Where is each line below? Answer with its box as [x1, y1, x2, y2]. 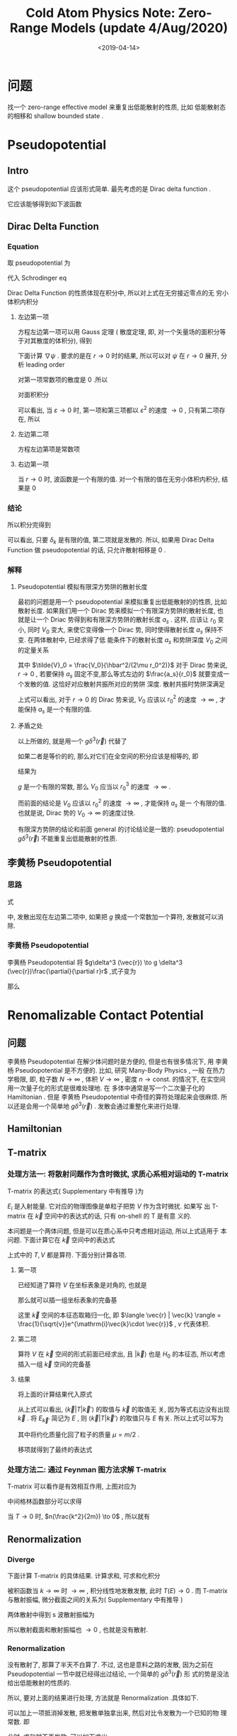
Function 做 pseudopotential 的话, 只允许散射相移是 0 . [7, 546, 166, 554]
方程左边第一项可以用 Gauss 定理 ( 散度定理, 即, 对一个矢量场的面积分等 [17, 328, 226, 336]
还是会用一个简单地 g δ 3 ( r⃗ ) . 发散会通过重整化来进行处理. [13, 1100, 180, 1110]
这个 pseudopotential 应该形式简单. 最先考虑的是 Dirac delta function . [7, 184, 211, 193]
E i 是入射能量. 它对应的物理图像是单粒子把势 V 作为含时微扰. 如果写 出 [7, 1201, 211, 1212]
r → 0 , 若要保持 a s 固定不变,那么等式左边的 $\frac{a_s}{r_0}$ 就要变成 [17, 669, 224, 680]
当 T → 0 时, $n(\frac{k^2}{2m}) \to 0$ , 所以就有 [7, 1512, 151, 1521]
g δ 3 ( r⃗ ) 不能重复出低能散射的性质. [17, 833, 118, 843]
